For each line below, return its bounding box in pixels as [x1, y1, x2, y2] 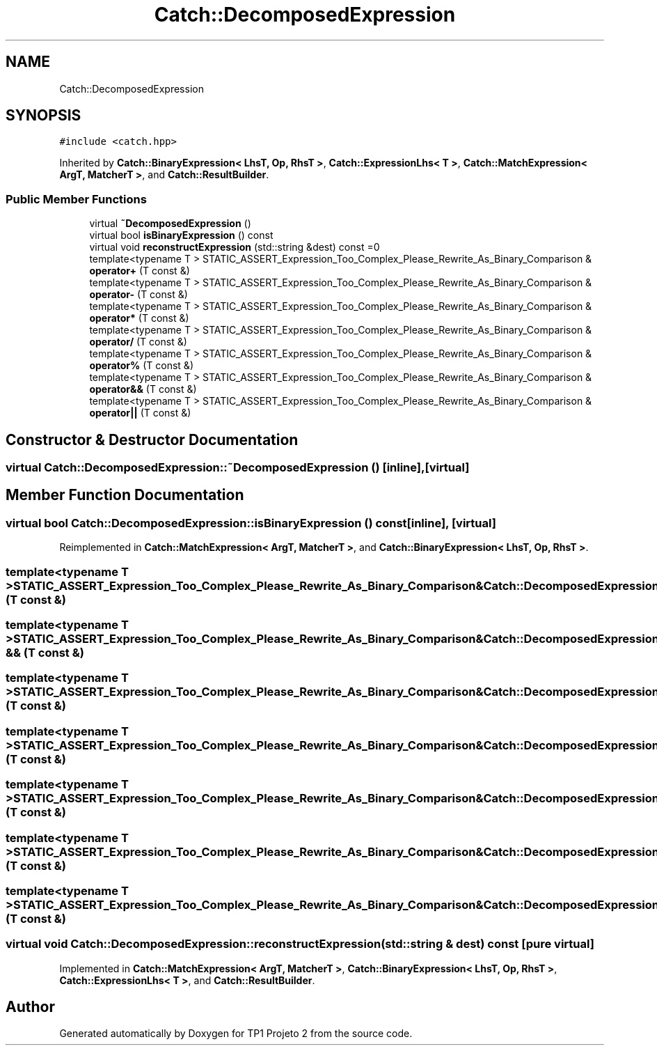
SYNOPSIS [6, 107, 81, 125]
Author [6, 998, 55, 1016]
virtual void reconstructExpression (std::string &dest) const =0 [89, 241, 380, 254]
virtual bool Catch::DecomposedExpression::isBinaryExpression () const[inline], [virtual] [6, 515, 496, 530]
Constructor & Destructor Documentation [6, 430, 299, 449]
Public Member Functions [6, 192, 147, 206]
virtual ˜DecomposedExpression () [89, 217, 251, 230]
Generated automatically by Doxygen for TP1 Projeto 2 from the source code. [59, 1027, 413, 1040]
